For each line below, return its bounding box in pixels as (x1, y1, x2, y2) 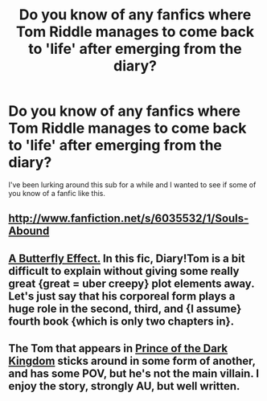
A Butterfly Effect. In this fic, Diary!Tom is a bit (8, 252, 245, 265)
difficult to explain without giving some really (8, 264, 240, 278)
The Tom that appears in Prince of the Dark (8, 342, 228, 355)
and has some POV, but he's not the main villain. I (8, 367, 260, 381)
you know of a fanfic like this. (8, 188, 106, 198)
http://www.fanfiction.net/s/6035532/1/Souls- (8, 211, 249, 226)
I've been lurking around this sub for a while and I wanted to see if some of (8, 179, 257, 190)
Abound (8, 224, 50, 238)
